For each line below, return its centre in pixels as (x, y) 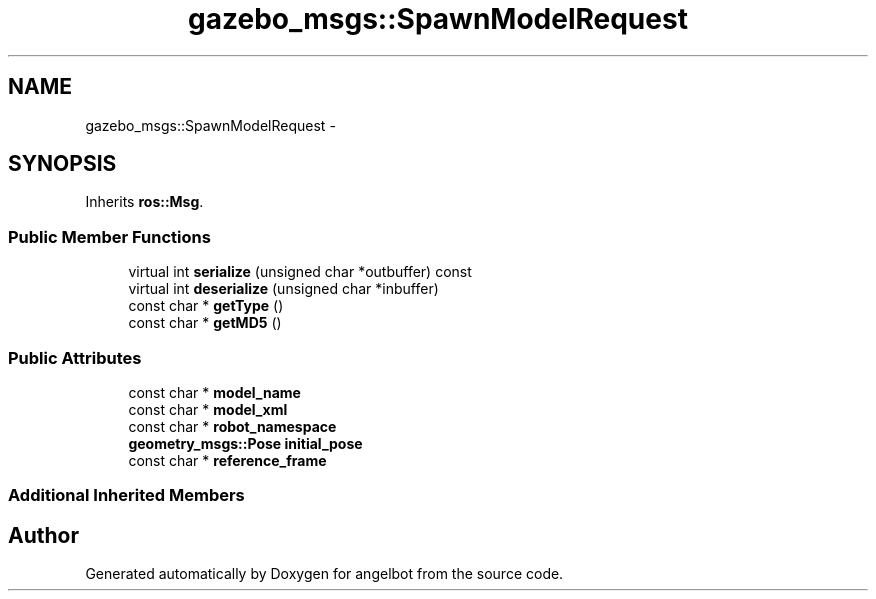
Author (43, 535)
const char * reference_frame (227, 460)
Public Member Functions (109, 236)
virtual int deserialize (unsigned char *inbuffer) (283, 289)
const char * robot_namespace (232, 426)
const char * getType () (206, 306)
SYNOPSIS (62, 164)
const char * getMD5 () (205, 323)
